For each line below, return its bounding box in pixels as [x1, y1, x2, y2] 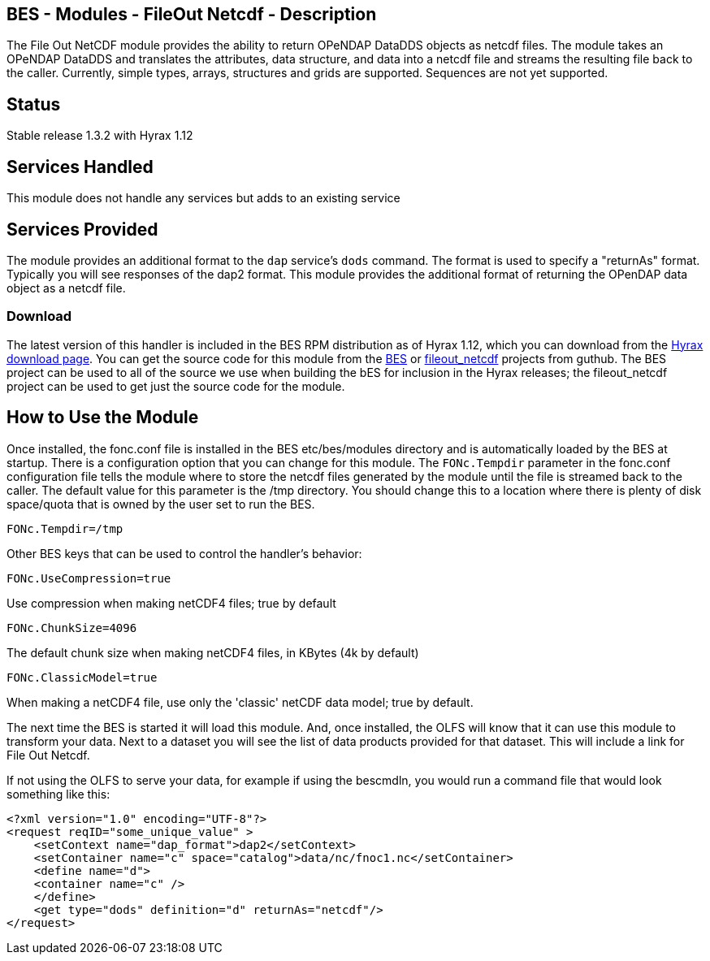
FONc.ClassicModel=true [6, 670, 158, 684]
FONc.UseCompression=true [6, 571, 171, 585]
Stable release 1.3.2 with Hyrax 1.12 [6, 128, 193, 143]
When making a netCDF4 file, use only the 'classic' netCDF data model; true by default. [6, 695, 474, 709]
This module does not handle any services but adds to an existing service [6, 191, 400, 206]
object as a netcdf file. [6, 280, 126, 295]
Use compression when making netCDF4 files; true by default [6, 595, 336, 610]
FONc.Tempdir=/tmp [6, 522, 123, 535]
